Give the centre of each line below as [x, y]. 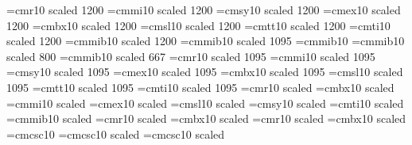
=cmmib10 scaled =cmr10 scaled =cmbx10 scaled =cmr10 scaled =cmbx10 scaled [206, 118]
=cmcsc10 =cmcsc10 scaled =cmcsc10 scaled [116, 134]
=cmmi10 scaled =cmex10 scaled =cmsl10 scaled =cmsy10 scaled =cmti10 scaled [205, 103]
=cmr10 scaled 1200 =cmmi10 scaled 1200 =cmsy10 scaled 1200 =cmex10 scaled [204, 10]
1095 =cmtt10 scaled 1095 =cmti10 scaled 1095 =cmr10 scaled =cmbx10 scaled [200, 87]
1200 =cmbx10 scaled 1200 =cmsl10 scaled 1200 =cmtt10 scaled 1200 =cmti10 [198, 25]
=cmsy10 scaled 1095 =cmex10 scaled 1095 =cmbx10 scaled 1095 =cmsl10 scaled [205, 72]
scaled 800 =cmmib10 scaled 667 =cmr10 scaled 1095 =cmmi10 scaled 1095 [191, 56]
